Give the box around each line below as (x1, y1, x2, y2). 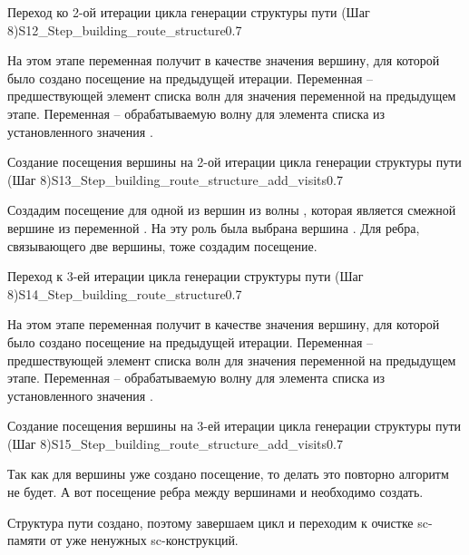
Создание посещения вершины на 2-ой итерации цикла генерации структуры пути (7, 152, 462, 171)
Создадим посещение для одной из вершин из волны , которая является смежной (7, 200, 456, 219)
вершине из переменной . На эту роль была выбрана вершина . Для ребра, (7, 218, 420, 237)
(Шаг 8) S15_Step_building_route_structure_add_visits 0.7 (7, 433, 343, 453)
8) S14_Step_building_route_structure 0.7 (7, 284, 242, 303)
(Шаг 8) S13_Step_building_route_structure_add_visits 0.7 (7, 170, 343, 189)
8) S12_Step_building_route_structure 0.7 (7, 20, 242, 39)
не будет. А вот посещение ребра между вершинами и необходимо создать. (7, 482, 424, 501)
